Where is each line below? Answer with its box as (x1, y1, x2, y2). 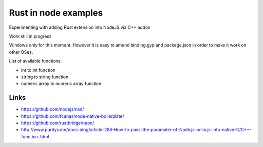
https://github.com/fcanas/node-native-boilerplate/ (21, 113, 124, 119)
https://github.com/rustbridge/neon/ (21, 120, 94, 126)
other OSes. (9, 49, 33, 55)
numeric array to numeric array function (21, 81, 102, 86)
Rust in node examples (9, 7, 103, 18)
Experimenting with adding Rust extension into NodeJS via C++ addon (9, 24, 150, 30)
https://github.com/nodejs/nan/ (21, 106, 84, 112)
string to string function (21, 74, 69, 80)
